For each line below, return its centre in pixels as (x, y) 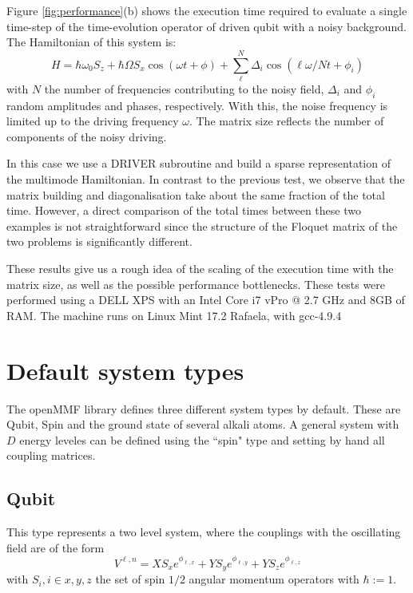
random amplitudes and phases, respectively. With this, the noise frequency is (197, 105)
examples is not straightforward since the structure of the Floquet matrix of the (202, 225)
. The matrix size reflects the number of (286, 121)
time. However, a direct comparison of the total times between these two (184, 210)
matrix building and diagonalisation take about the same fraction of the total (196, 194)
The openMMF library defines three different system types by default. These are (204, 408)
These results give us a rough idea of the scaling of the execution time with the (200, 269)
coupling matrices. (51, 455)
